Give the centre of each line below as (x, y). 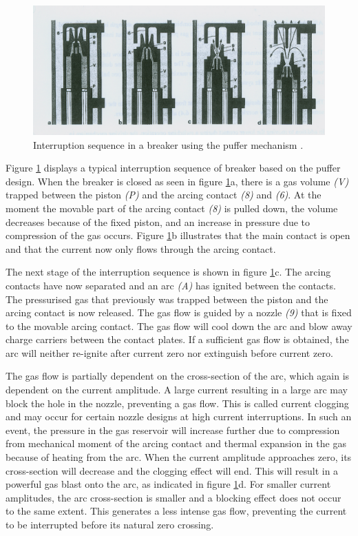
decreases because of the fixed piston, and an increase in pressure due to (158, 221)
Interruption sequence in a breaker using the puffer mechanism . (168, 144)
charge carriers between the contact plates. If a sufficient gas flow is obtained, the (177, 339)
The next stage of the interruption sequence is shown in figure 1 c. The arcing (168, 272)
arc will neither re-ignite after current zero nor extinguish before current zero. (169, 352)
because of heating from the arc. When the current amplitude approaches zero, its (179, 457)
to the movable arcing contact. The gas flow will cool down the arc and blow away (179, 326)
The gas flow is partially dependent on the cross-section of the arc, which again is (178, 376)
